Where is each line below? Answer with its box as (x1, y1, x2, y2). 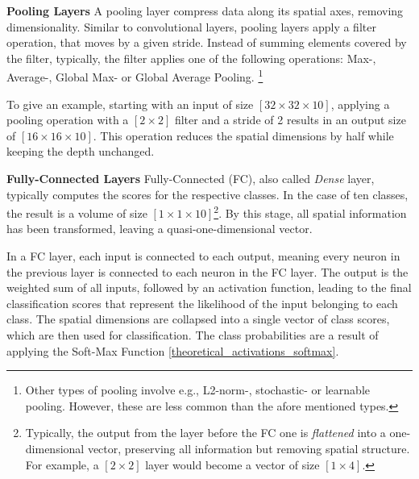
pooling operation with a (6, 111, 129, 128)
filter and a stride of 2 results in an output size (174, 111, 406, 128)
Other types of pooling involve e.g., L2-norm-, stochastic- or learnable (25, 381, 370, 398)
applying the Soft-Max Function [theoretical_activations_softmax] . (6, 342, 339, 359)
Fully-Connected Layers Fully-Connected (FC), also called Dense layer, (6, 170, 375, 186)
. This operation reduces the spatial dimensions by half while (93, 127, 394, 144)
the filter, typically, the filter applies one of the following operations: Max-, (6, 49, 376, 66)
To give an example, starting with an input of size (6, 95, 254, 112)
